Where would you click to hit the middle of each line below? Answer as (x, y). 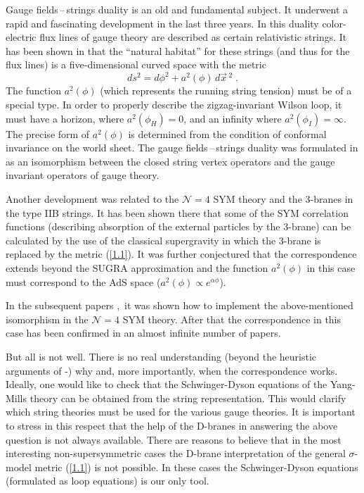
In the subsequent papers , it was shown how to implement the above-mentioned (180, 305)
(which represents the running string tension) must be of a (226, 91)
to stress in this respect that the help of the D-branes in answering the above (172, 425)
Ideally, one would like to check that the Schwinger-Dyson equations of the (167, 384)
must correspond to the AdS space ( (83, 281)
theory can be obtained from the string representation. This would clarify (188, 398)
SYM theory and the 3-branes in (283, 199)
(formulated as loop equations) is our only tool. (108, 481)
